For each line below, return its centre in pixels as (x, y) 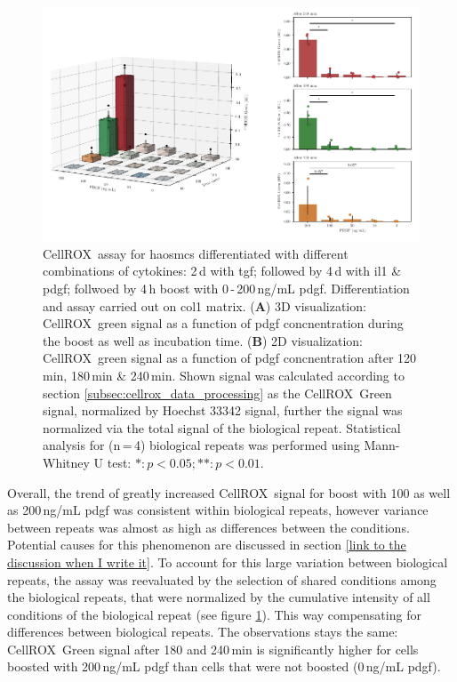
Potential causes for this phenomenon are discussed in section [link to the (207, 545)
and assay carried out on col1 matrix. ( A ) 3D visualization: (204, 305)
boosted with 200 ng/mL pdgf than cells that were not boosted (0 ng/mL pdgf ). (224, 666)
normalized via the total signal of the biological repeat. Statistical (222, 427)
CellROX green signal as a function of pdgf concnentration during (223, 323)
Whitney (66, 462)
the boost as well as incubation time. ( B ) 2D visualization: (203, 340)
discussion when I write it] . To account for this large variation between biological (228, 562)
